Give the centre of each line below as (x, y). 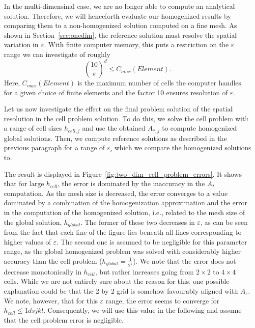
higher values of (28, 241)
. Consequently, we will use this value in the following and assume (142, 310)
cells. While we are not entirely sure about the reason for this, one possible (117, 281)
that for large (24, 183)
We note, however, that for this (51, 300)
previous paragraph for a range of (55, 148)
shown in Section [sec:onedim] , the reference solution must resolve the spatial (120, 35)
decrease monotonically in (43, 271)
